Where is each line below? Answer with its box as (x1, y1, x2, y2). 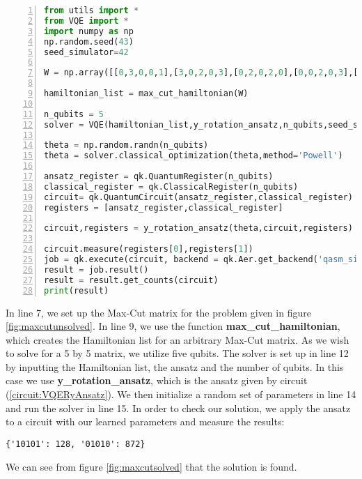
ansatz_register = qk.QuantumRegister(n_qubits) (44, 172, 274, 181)
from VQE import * (44, 15, 129, 26)
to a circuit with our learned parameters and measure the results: (6, 414, 285, 429)
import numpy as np (44, 26, 134, 36)
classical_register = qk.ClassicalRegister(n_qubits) (44, 181, 299, 192)
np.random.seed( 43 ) (44, 36, 134, 47)
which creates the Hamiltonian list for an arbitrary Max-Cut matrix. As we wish (6, 332, 349, 347)
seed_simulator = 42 (44, 47, 129, 57)
